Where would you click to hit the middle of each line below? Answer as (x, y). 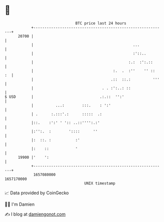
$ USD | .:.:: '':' (64, 97)
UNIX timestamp (100, 183)
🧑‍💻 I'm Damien (20, 204)
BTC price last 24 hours (101, 23)
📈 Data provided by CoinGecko (37, 193)
